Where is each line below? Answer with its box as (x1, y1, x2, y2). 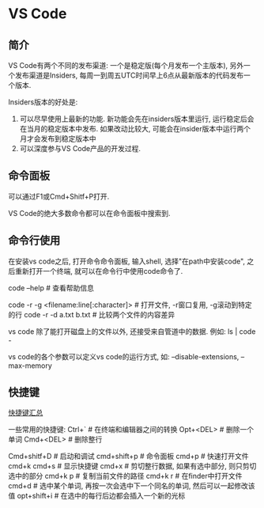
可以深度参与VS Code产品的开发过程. (19, 144, 141, 153)
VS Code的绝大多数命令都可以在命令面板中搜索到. (8, 208, 171, 218)
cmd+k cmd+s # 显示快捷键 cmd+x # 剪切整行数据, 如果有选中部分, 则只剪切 (8, 461, 257, 471)
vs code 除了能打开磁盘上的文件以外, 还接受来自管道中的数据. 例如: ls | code (8, 326, 256, 336)
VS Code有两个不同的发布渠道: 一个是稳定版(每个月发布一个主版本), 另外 (8, 61, 244, 70)
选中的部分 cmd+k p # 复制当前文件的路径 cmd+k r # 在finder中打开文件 (8, 472, 243, 481)
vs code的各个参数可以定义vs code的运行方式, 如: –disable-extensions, (8, 351, 239, 361)
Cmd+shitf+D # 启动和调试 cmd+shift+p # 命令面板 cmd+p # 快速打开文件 (8, 452, 249, 461)
